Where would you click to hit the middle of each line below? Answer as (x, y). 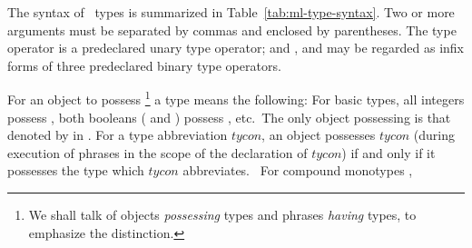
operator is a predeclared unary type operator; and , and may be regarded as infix (236, 48)
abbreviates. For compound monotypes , (298, 170)
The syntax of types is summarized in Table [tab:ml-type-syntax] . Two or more (231, 12)
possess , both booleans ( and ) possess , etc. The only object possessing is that (229, 117)
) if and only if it (388, 152)
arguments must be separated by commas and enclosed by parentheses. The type (232, 30)
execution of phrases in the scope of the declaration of (157, 152)
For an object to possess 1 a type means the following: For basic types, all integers (236, 98)
